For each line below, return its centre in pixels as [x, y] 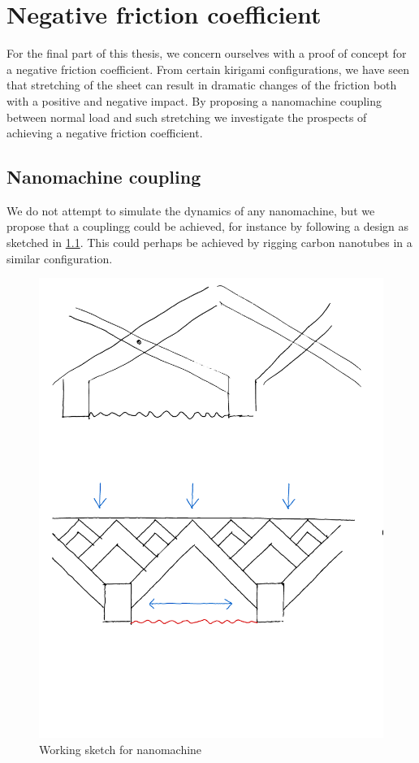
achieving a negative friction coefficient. [105, 133]
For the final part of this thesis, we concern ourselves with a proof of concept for [207, 53]
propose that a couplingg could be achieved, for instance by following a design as [208, 226]
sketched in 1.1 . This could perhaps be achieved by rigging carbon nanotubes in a [209, 243]
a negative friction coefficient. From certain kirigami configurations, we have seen [208, 69]
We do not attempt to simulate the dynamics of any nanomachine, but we [191, 210]
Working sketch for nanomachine [121, 749]
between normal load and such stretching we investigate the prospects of [187, 117]
